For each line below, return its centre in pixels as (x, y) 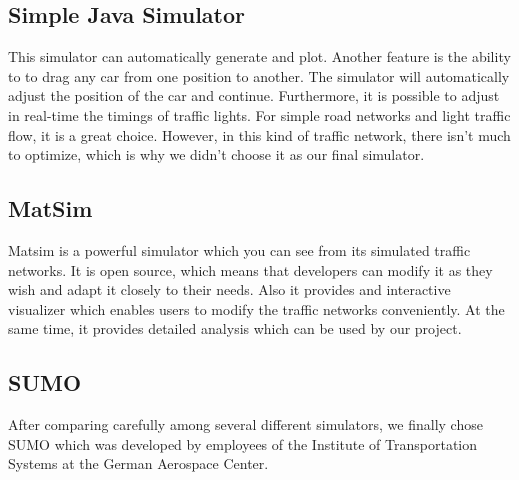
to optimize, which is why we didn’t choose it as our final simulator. (216, 154)
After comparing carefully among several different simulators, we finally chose (245, 424)
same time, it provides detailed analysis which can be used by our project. (235, 328)
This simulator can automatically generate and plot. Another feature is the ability (259, 56)
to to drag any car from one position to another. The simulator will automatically (259, 75)
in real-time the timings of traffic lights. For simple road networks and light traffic (259, 114)
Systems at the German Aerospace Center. (138, 463)
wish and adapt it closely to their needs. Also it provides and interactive (229, 289)
